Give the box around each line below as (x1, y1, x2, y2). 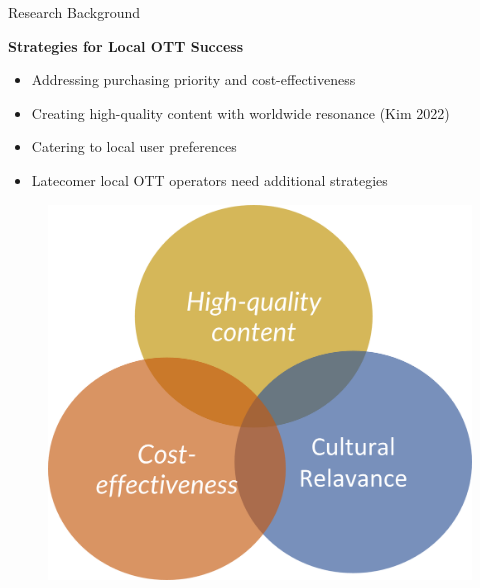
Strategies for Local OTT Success (8, 35, 244, 56)
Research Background (8, 2, 140, 22)
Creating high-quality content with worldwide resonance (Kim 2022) (31, 102, 450, 123)
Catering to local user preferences (31, 136, 237, 157)
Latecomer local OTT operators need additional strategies (31, 169, 388, 190)
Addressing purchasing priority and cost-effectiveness (31, 69, 356, 90)
